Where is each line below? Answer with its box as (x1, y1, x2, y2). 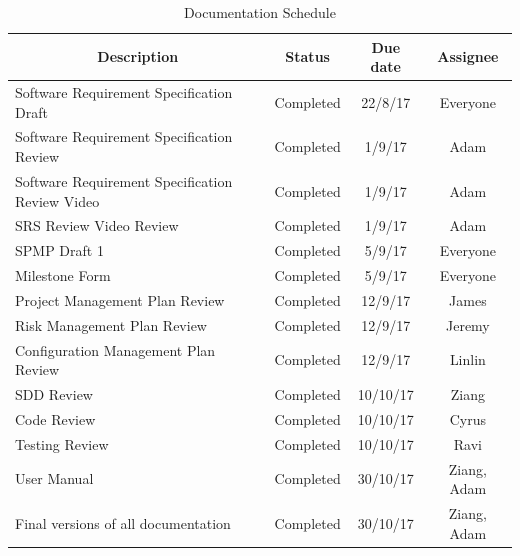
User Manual (15, 468, 94, 489)
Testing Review (15, 433, 109, 454)
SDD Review (15, 384, 93, 404)
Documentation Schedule (184, 2, 336, 22)
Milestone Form (15, 265, 111, 286)
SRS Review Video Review (15, 215, 179, 236)
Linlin (449, 349, 486, 370)
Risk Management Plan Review (15, 314, 207, 335)
